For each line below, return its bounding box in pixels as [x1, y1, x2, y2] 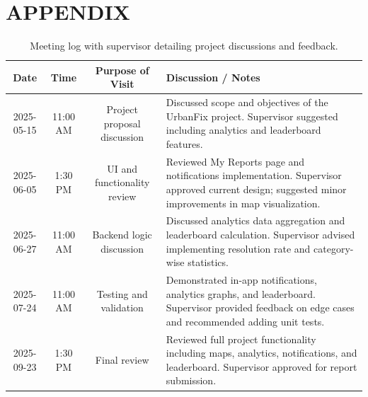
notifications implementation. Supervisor [166, 168, 342, 183]
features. [166, 136, 203, 151]
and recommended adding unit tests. [166, 313, 325, 328]
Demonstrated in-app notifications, [166, 272, 317, 287]
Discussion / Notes [166, 69, 260, 84]
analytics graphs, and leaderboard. [166, 286, 316, 301]
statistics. [188, 255, 229, 270]
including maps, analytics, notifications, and [166, 345, 357, 360]
